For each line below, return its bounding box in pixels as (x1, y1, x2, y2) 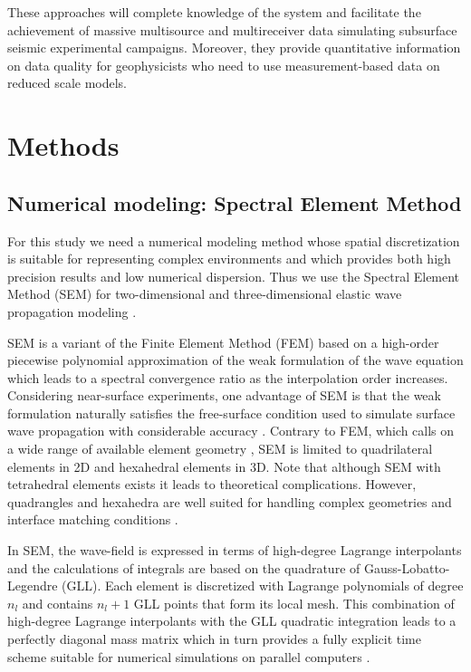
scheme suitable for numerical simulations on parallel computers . (7, 647, 370, 666)
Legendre (7, 576, 58, 595)
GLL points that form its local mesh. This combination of (133, 593, 455, 612)
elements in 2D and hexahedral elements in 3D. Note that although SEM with (7, 456, 441, 475)
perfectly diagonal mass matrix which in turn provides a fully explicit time (7, 629, 421, 648)
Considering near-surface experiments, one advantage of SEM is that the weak (7, 386, 441, 405)
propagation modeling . (7, 302, 137, 321)
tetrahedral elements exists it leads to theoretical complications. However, (7, 475, 417, 494)
